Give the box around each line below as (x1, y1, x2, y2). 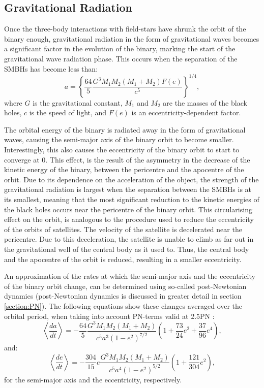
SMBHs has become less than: (4, 63, 98, 74)
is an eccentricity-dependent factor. (131, 107, 241, 118)
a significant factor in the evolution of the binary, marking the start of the (4, 43, 236, 54)
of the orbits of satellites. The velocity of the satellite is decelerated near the (4, 223, 242, 234)
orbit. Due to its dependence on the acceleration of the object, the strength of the (4, 174, 259, 184)
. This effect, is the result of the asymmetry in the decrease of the (45, 154, 250, 165)
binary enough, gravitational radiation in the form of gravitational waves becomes (4, 33, 259, 44)
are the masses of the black (163, 97, 247, 108)
